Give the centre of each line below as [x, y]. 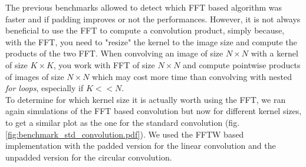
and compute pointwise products [242, 64]
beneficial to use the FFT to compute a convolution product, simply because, [145, 30]
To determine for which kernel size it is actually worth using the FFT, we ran [146, 99]
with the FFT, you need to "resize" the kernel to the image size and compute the [151, 41]
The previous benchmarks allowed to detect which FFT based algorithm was [144, 7]
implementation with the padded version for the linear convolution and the [141, 146]
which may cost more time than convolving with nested [192, 76]
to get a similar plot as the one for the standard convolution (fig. [123, 122]
